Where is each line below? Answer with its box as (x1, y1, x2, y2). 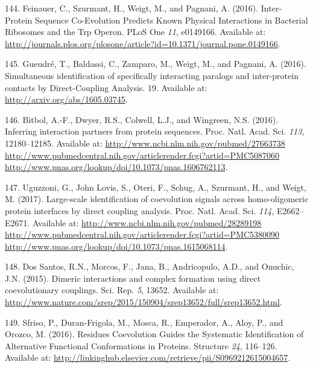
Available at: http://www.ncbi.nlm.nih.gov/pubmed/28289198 (33, 216, 262, 229)
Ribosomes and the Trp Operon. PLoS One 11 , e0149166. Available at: (5, 25, 266, 38)
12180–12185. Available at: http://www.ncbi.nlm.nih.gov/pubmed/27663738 (5, 136, 285, 149)
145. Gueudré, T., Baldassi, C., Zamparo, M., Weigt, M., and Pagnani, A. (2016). (5, 57, 306, 70)
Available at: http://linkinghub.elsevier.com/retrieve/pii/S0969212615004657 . (5, 351, 291, 364)
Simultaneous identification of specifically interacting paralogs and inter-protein (5, 69, 299, 81)
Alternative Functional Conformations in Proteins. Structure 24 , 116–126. (5, 339, 277, 352)
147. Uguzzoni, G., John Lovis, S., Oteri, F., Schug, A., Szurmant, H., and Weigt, (5, 180, 306, 193)
